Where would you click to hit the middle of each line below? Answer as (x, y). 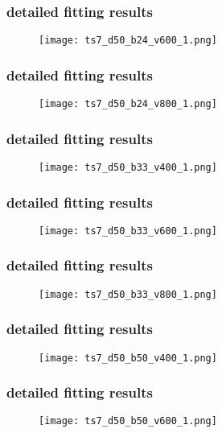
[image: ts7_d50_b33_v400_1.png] (128, 167)
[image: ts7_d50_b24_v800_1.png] (128, 104)
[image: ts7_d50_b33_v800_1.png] (128, 294)
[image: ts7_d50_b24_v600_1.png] (128, 41)
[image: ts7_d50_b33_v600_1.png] (128, 231)
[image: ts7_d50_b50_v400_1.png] (128, 358)
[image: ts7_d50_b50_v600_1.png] (128, 421)
